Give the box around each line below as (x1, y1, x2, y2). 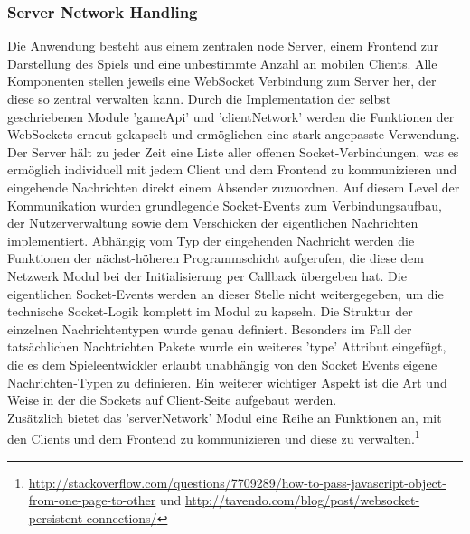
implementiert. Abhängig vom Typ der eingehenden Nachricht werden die (7, 230, 415, 249)
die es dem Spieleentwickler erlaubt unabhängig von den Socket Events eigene (7, 354, 437, 373)
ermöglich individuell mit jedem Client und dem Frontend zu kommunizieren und (7, 160, 457, 179)
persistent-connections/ (28, 508, 157, 527)
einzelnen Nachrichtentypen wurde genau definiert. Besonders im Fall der (7, 319, 412, 338)
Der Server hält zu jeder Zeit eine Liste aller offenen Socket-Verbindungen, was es (7, 142, 459, 161)
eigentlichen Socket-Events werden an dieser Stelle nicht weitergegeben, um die (7, 284, 444, 303)
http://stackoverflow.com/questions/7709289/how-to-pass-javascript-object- (28, 473, 446, 492)
